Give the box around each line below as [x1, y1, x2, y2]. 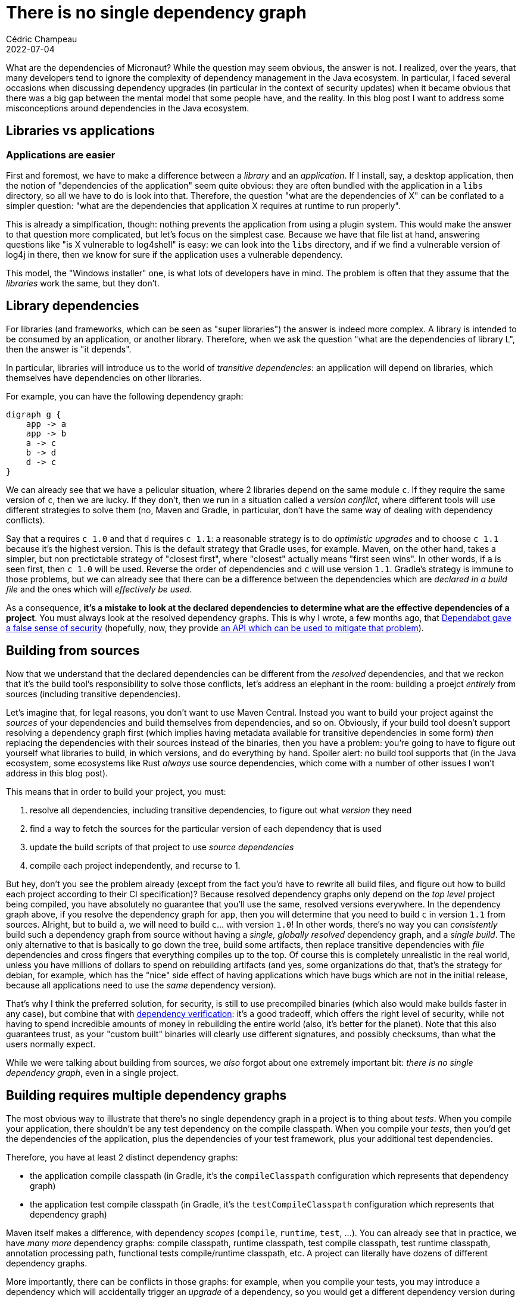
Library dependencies [6, 298, 139, 314]
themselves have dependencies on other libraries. [6, 372, 202, 383]
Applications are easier [6, 148, 116, 161]
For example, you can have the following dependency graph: [6, 391, 244, 401]
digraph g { [6, 409, 61, 419]
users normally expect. [6, 1038, 96, 1049]
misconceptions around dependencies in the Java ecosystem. [6, 102, 249, 113]
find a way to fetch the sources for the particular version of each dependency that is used [30, 823, 382, 834]
